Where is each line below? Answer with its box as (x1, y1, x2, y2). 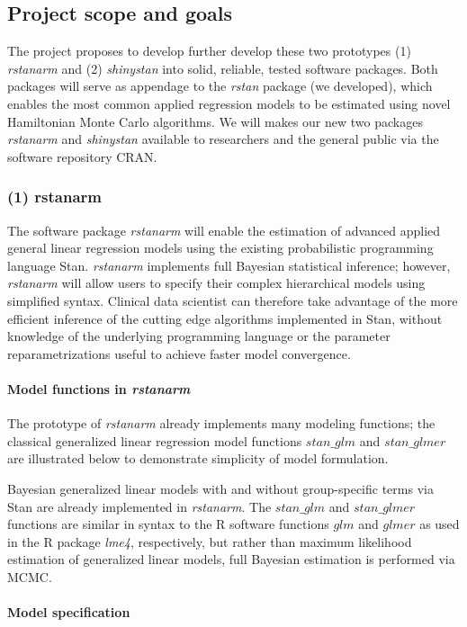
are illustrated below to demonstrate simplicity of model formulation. (7, 449, 389, 468)
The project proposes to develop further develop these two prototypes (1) (7, 41, 411, 60)
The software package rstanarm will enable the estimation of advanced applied (7, 220, 441, 239)
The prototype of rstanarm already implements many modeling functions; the (7, 414, 436, 433)
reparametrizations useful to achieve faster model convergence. (7, 344, 351, 363)
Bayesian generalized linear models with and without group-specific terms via (7, 479, 434, 497)
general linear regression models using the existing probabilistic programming (7, 238, 434, 257)
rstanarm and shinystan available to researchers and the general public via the (7, 130, 439, 148)
